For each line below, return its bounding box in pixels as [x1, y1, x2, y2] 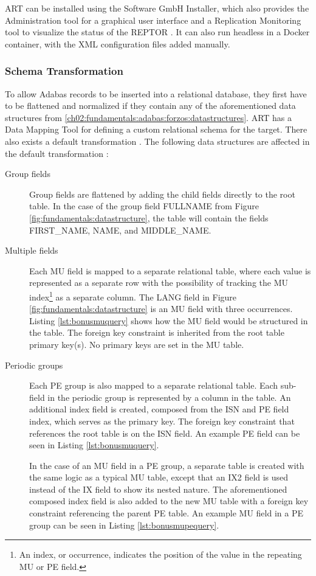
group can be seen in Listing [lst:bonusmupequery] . [29, 518, 219, 531]
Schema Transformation [5, 63, 123, 78]
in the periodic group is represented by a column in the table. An [47, 390, 291, 403]
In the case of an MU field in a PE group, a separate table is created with [29, 459, 304, 471]
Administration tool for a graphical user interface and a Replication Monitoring [5, 13, 301, 26]
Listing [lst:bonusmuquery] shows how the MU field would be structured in [29, 314, 308, 327]
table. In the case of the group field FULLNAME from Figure [29, 200, 259, 212]
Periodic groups [5, 358, 63, 371]
